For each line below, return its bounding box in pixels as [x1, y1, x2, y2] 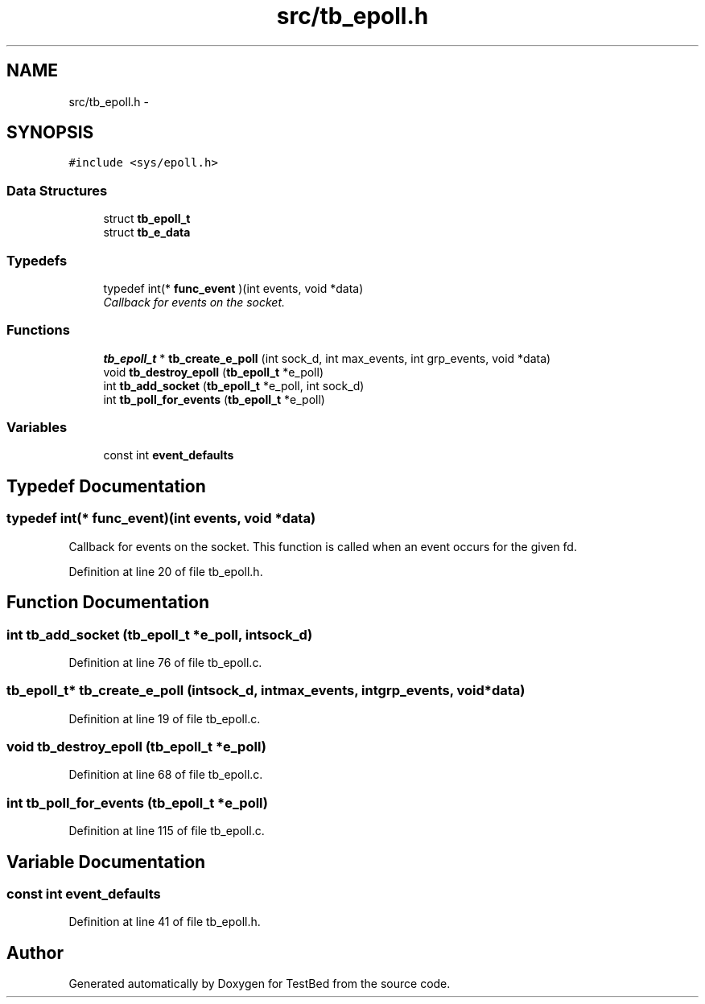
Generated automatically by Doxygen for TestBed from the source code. [68, 977, 451, 991]
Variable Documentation [6, 851, 206, 872]
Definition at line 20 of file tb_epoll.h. [68, 564, 263, 578]
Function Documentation [6, 592, 209, 613]
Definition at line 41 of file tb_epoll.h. [68, 915, 261, 929]
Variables [6, 419, 68, 436]
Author [6, 942, 64, 963]
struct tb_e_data [103, 225, 191, 240]
